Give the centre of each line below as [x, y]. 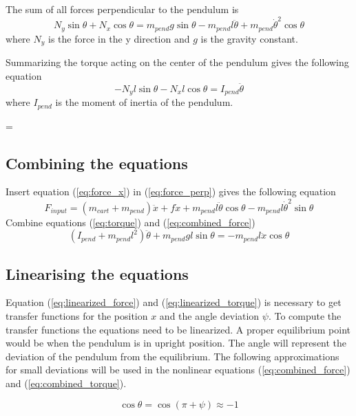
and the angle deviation [209, 316]
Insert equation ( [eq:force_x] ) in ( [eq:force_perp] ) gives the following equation [171, 191]
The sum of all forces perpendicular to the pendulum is [122, 9]
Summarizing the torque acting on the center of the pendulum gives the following [177, 62]
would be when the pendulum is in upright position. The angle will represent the [176, 343]
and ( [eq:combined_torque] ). [66, 383]
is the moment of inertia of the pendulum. [144, 102]
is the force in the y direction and [119, 38]
